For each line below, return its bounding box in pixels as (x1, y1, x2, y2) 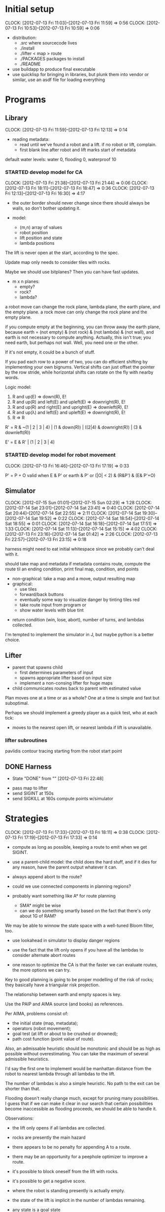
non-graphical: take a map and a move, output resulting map (12, 576, 135, 582)
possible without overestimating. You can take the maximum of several (5, 1051, 149, 1057)
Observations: (5, 1116, 34, 1122)
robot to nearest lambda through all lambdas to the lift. (5, 1071, 116, 1077)
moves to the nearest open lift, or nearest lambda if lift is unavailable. (12, 725, 153, 731)
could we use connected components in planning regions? (12, 883, 132, 889)
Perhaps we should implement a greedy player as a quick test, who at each (5, 710, 158, 716)
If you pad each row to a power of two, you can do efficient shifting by (5, 359, 148, 365)
